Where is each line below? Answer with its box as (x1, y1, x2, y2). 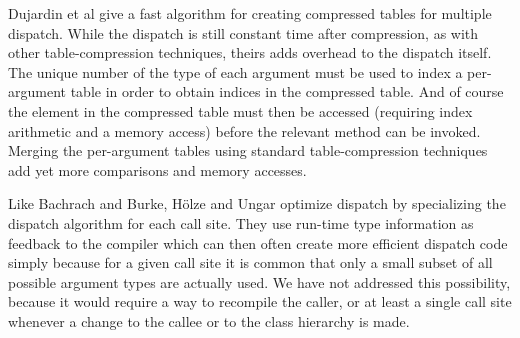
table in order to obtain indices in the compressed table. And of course (70, 81, 504, 102)
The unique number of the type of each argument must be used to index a (8, 61, 463, 82)
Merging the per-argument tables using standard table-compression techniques (8, 140, 488, 161)
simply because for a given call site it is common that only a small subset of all (8, 252, 493, 273)
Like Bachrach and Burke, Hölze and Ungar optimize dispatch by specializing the (8, 193, 506, 214)
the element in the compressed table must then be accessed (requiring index (8, 100, 473, 121)
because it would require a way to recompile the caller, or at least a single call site (8, 291, 512, 312)
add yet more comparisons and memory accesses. (8, 159, 307, 180)
